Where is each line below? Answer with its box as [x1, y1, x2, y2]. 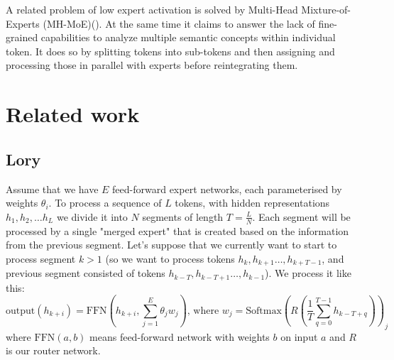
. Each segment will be [252, 209, 351, 224]
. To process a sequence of [48, 195, 162, 210]
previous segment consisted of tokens [6, 266, 165, 280]
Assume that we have [6, 181, 99, 196]
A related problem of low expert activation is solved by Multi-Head [6, 2, 298, 16]
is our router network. [6, 343, 101, 358]
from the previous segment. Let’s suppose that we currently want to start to [6, 237, 337, 252]
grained [6, 30, 38, 45]
